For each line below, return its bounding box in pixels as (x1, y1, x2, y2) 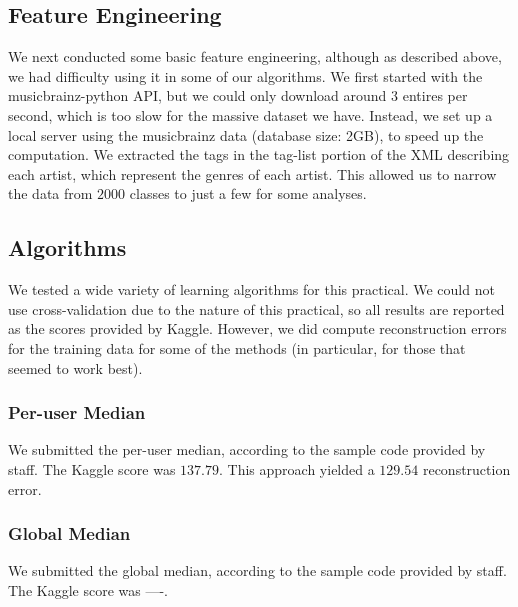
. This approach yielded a (219, 458, 375, 479)
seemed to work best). (8, 357, 143, 378)
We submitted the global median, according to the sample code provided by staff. (8, 560, 507, 581)
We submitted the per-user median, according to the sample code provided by (8, 439, 486, 460)
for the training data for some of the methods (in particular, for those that (8, 337, 466, 358)
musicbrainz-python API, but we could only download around (8, 85, 387, 106)
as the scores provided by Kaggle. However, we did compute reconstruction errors (8, 318, 507, 339)
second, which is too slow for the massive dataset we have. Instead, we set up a (8, 104, 493, 125)
